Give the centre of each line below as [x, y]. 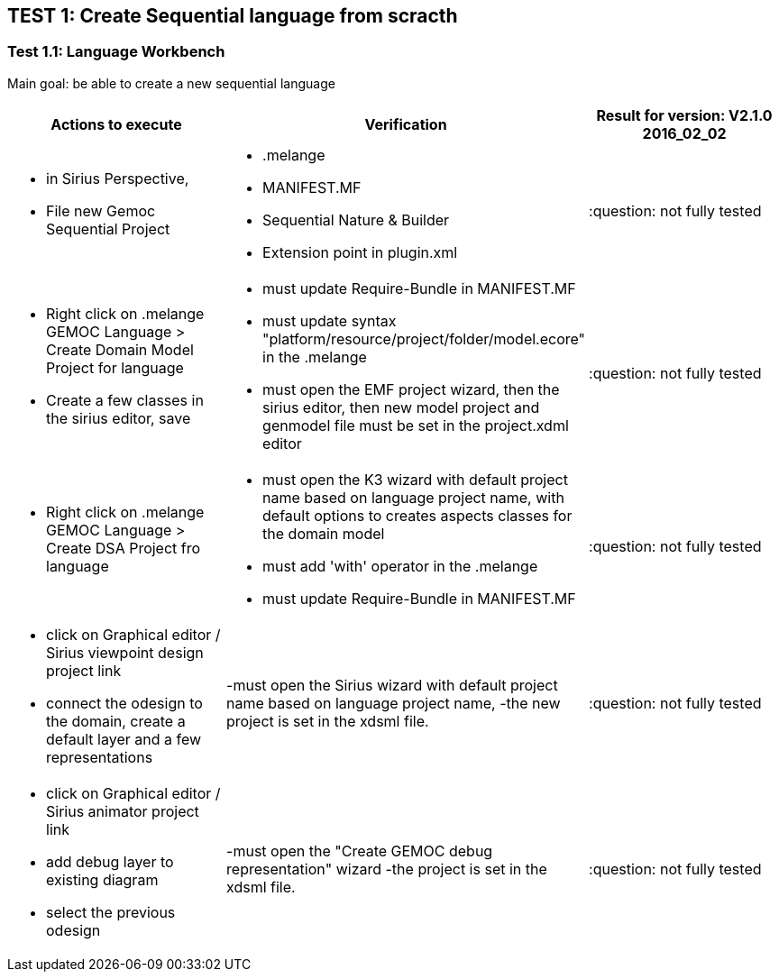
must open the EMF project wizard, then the [411, 389]
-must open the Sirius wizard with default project [392, 685]
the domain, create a [116, 721]
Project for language [115, 367]
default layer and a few [124, 739]
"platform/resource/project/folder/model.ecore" [424, 339]
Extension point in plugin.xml [360, 252]
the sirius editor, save [119, 418]
